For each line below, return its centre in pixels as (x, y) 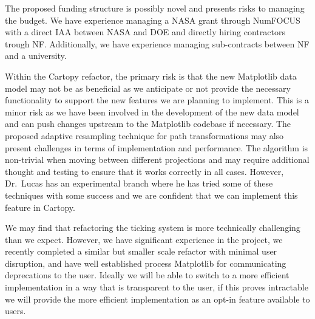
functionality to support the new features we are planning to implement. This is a (157, 100)
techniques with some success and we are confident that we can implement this (151, 195)
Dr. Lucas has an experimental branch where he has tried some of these (139, 183)
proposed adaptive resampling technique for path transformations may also (144, 135)
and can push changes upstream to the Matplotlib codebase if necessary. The (148, 124)
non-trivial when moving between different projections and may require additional (157, 159)
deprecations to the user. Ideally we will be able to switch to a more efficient (147, 275)
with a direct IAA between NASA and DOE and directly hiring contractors (145, 32)
